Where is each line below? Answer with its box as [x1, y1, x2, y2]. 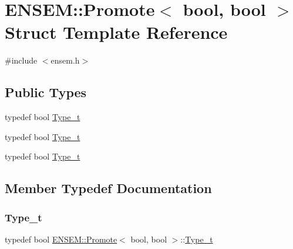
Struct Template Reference [5, 20, 228, 44]
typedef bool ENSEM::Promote [5, 233, 117, 245]
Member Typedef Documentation [5, 179, 212, 197]
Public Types [5, 83, 87, 101]
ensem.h [50, 54, 80, 67]
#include [5, 54, 38, 67]
